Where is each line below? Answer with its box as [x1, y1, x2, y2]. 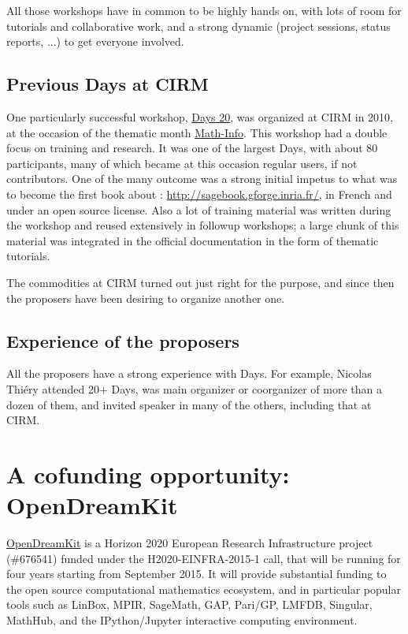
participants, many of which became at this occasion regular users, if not [6, 155, 358, 171]
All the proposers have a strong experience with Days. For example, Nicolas [6, 365, 372, 382]
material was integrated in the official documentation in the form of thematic [6, 232, 379, 248]
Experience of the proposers [6, 328, 239, 352]
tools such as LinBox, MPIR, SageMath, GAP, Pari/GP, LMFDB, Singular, [6, 596, 373, 613]
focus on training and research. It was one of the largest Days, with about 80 [6, 140, 378, 156]
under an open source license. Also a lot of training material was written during [6, 201, 391, 218]
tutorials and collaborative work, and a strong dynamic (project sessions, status [6, 17, 391, 34]
